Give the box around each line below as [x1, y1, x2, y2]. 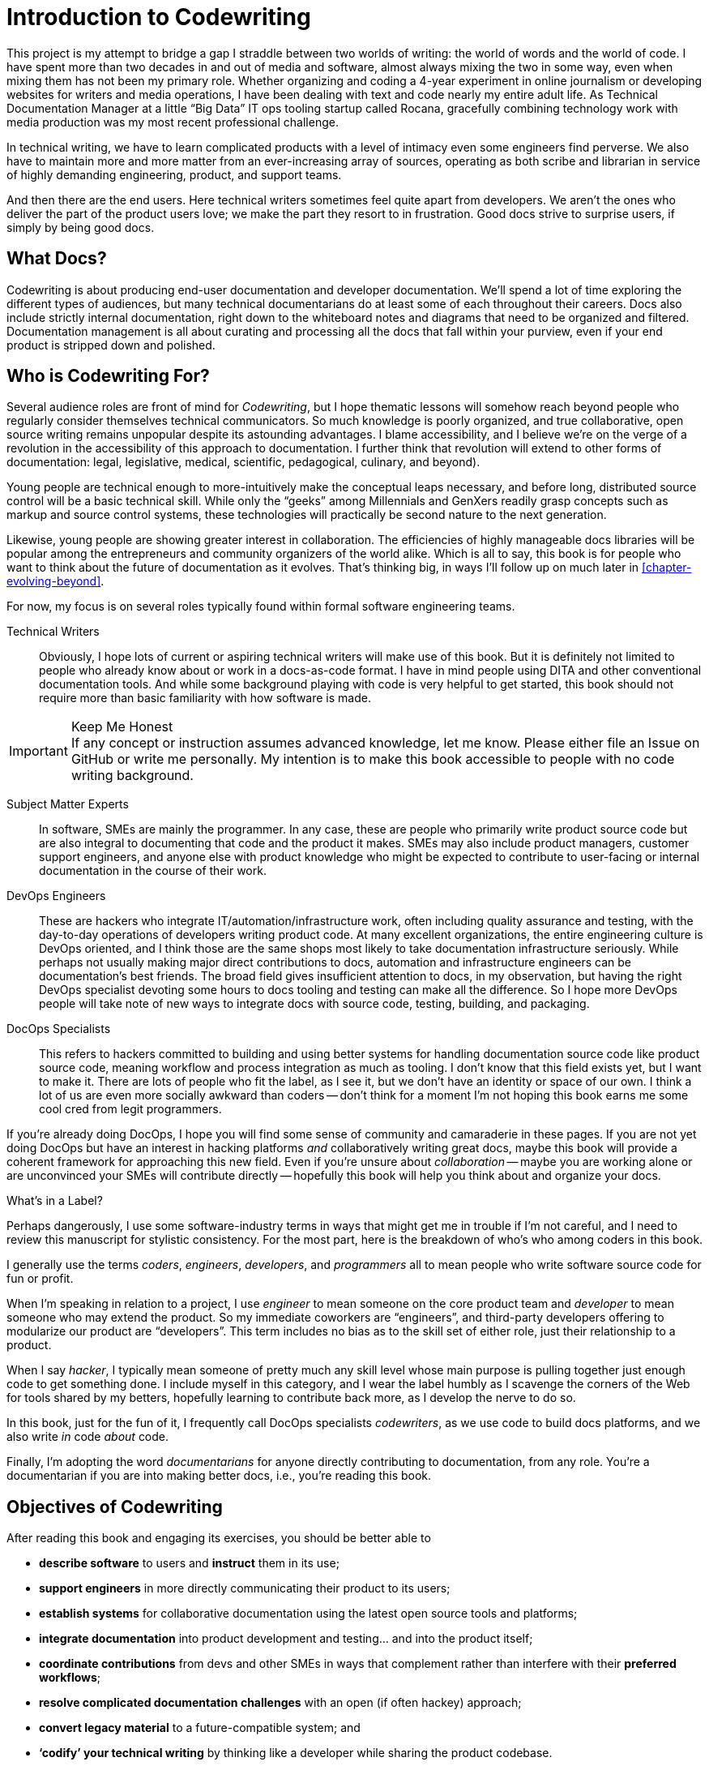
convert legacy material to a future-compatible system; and [39, 1721, 361, 1735]
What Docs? [6, 248, 107, 269]
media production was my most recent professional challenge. [6, 114, 339, 129]
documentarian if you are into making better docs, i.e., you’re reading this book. [6, 1468, 432, 1483]
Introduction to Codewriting [6, 3, 311, 31]
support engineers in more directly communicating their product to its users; [39, 1581, 451, 1596]
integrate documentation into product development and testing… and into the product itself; [39, 1631, 533, 1646]
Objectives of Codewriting [6, 1496, 223, 1517]
